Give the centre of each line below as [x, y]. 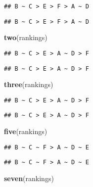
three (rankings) [29, 84]
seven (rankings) [29, 178]
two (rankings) [26, 37]
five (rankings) [26, 131]
